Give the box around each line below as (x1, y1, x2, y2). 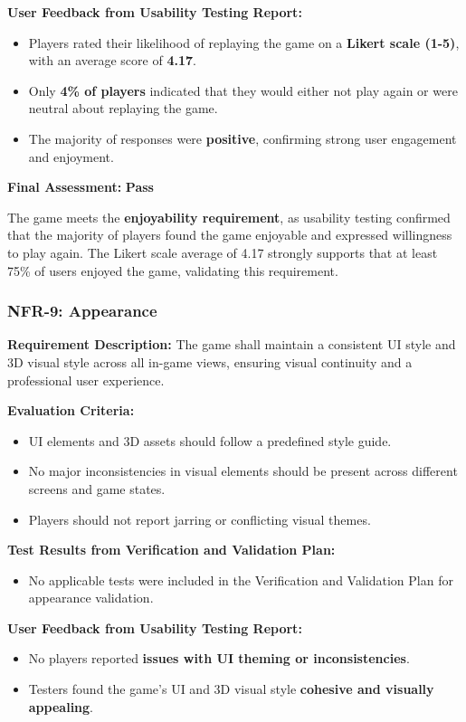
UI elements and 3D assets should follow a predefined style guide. (28, 431, 392, 450)
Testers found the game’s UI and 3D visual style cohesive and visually (28, 679, 434, 698)
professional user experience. (7, 370, 165, 389)
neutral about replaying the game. (28, 99, 218, 118)
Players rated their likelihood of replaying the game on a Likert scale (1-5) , (28, 33, 460, 52)
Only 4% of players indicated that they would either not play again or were (28, 81, 458, 100)
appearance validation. (28, 588, 154, 607)
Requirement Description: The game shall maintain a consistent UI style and (7, 335, 456, 354)
